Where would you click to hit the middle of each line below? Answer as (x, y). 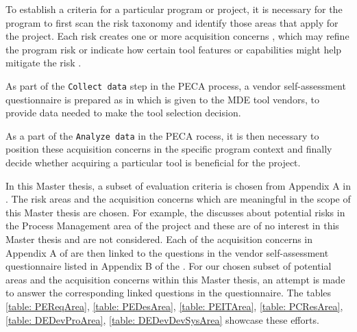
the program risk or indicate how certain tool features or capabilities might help (174, 49)
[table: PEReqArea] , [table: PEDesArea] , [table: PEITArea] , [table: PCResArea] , (174, 306)
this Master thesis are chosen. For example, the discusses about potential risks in (175, 212)
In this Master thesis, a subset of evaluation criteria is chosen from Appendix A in (178, 185)
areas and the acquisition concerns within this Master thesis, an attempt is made (175, 279)
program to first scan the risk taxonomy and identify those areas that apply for (172, 22)
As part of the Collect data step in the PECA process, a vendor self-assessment (176, 85)
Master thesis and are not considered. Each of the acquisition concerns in (159, 239)
